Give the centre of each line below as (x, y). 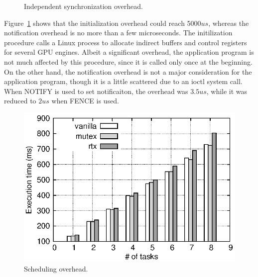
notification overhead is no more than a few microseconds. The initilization (118, 33)
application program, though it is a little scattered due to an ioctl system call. (123, 81)
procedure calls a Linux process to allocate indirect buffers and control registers (126, 42)
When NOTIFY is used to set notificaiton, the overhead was (96, 91)
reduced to (20, 101)
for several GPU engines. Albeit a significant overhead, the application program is (129, 52)
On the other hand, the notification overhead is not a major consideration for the (128, 71)
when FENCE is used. (85, 101)
